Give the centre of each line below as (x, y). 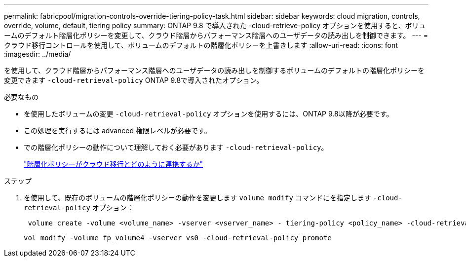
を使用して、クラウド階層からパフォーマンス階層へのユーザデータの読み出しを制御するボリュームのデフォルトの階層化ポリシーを (214, 70)
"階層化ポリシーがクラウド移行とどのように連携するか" (114, 164)
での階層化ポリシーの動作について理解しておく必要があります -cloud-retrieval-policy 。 (176, 147)
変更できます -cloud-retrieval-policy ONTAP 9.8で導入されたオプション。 (134, 80)
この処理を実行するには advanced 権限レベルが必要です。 (117, 130)
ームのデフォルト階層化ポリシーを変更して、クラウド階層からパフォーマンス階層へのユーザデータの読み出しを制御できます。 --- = (216, 35)
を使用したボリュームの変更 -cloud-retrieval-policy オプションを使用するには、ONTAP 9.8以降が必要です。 (209, 114)
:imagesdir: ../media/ (38, 54)
